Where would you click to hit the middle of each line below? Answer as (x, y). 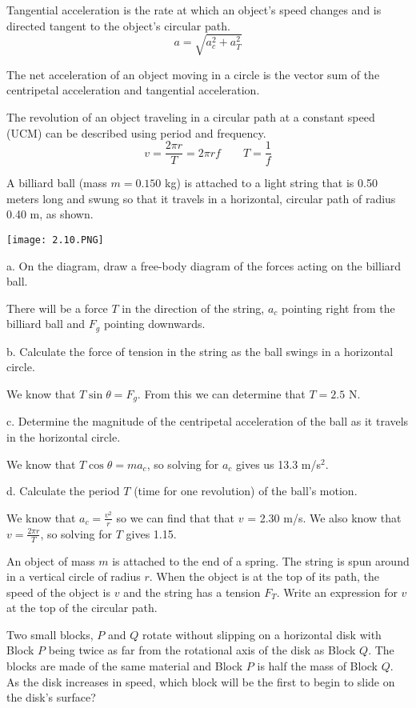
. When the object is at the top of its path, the (264, 576)
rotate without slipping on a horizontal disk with (262, 634)
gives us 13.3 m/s (279, 464)
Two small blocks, (50, 634)
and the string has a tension (192, 592)
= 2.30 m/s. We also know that (324, 517)
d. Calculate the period (63, 491)
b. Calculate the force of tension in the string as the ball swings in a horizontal (200, 351)
